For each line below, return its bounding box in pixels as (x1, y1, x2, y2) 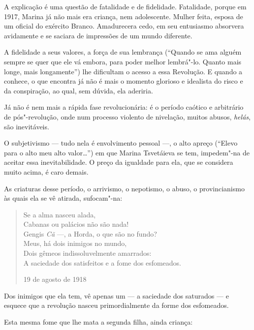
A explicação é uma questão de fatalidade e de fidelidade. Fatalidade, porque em (4, 1, 247, 11)
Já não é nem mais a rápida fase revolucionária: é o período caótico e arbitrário (4, 102, 244, 112)
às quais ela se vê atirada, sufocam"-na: (4, 193, 123, 203)
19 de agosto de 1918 (23, 274, 87, 284)
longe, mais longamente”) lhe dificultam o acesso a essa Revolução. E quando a (4, 66, 243, 76)
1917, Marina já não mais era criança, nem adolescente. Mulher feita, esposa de (4, 11, 243, 21)
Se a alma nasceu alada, (23, 209, 96, 219)
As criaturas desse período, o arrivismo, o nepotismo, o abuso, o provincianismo (4, 183, 245, 193)
